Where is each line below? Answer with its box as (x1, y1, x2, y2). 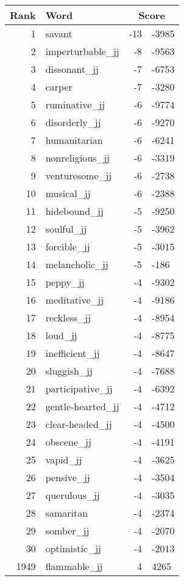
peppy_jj (45, 275, 85, 289)
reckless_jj (45, 310, 91, 324)
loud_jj (45, 328, 77, 342)
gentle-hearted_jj (45, 399, 119, 413)
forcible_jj (45, 239, 90, 253)
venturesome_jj (45, 168, 112, 182)
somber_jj (45, 523, 90, 538)
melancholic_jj (45, 257, 108, 271)
